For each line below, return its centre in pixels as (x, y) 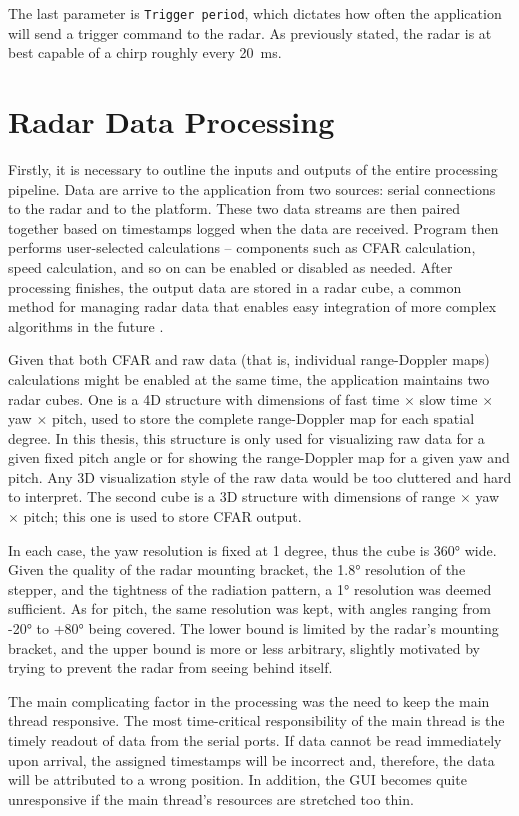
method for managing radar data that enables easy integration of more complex (252, 306)
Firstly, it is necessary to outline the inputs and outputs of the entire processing (253, 168)
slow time (448, 398)
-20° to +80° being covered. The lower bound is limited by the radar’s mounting (253, 628)
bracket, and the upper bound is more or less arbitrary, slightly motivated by (244, 647)
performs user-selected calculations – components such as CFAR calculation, (242, 247)
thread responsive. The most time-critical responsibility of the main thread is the (256, 720)
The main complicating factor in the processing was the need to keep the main (249, 700)
